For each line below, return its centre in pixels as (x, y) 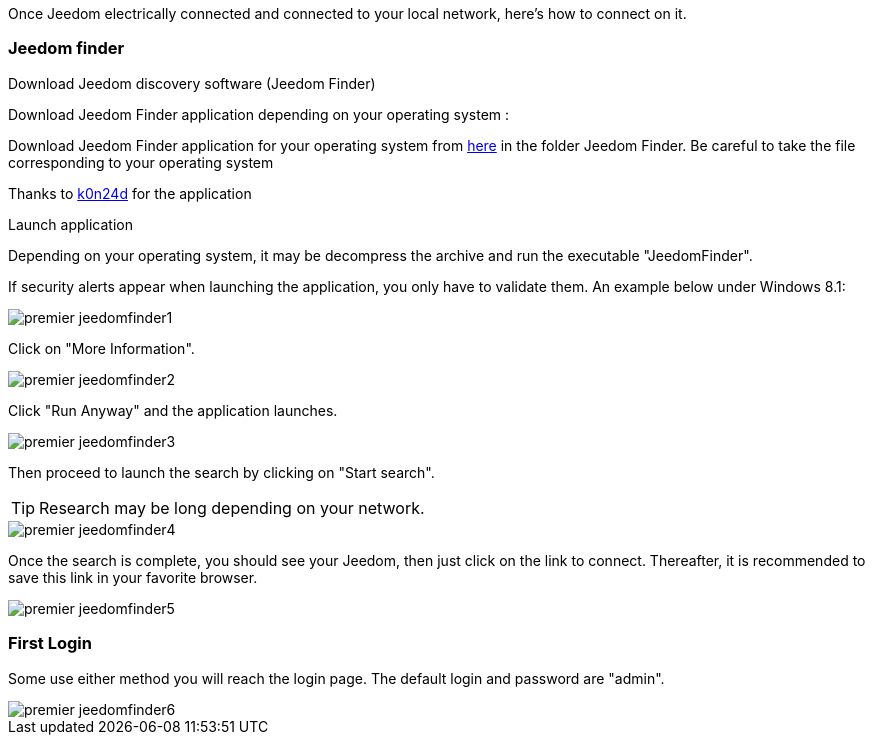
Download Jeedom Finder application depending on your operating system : (259, 114)
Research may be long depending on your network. (232, 507)
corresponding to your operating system (141, 162)
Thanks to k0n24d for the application (130, 193)
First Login (50, 643)
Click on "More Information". (101, 348)
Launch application (70, 224)
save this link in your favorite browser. (133, 577)
